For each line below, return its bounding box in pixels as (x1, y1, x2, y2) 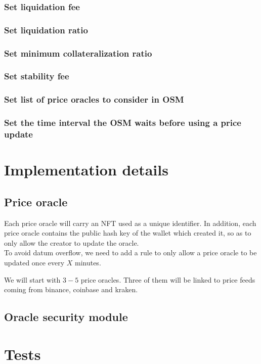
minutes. (74, 257, 101, 267)
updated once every (4, 257, 65, 267)
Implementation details (4, 159, 168, 180)
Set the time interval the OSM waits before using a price (4, 116, 241, 129)
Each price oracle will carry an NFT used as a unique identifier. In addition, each (4, 217, 256, 228)
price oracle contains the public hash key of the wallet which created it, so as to (4, 227, 251, 238)
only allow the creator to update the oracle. (4, 237, 139, 248)
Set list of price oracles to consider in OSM (4, 93, 184, 106)
